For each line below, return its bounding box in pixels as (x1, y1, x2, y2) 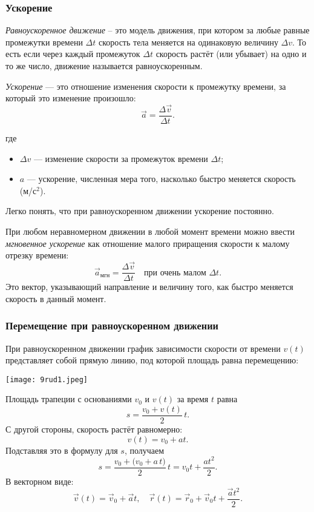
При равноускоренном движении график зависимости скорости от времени (5, 342, 281, 354)
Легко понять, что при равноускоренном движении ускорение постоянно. (5, 204, 274, 217)
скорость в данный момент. (5, 292, 106, 305)
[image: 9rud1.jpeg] (5, 375, 88, 384)
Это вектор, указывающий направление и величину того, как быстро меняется (5, 280, 293, 293)
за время (177, 392, 209, 405)
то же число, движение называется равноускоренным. (5, 59, 203, 72)
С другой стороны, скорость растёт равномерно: (5, 423, 183, 435)
